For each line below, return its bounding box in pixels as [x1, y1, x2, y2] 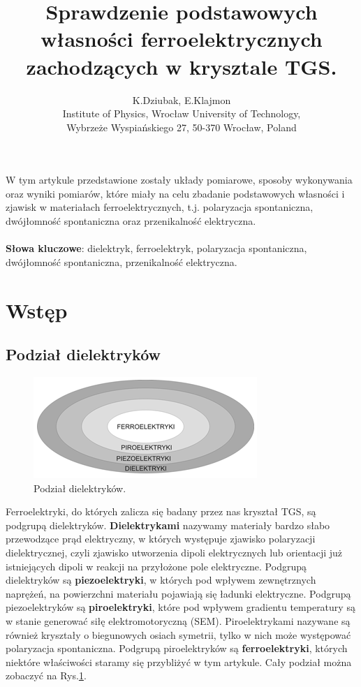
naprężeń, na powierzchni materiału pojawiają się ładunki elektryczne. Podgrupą [6, 586, 351, 600]
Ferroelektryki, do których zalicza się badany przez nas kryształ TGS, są [6, 504, 316, 519]
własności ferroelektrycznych [40, 24, 323, 53]
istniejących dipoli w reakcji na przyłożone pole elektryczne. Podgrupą [6, 559, 307, 573]
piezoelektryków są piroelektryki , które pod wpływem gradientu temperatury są [6, 600, 355, 614]
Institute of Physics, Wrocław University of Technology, [62, 106, 301, 121]
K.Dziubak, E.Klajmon [132, 92, 231, 107]
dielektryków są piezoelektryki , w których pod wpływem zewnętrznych [6, 572, 316, 587]
